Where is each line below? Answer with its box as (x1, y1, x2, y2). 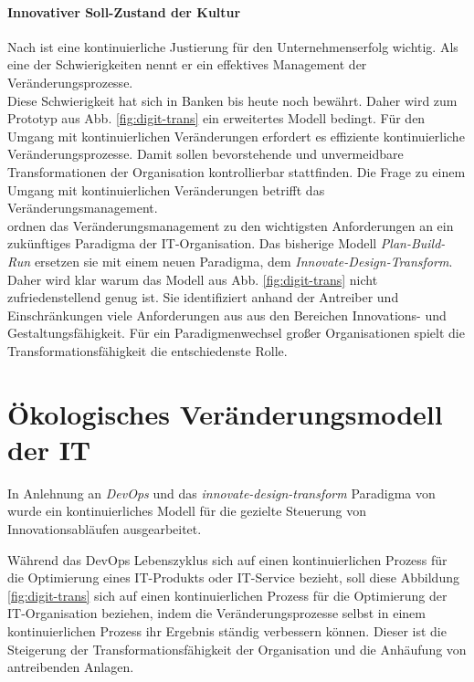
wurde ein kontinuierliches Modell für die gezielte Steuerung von (7, 501, 367, 520)
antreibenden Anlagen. (7, 657, 134, 677)
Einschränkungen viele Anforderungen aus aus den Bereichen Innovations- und (7, 305, 447, 324)
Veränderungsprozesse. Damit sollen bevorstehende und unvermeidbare (7, 144, 404, 163)
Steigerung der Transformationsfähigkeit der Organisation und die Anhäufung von (7, 639, 467, 658)
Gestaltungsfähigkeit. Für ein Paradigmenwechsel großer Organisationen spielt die (7, 323, 465, 342)
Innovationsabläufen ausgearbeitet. (7, 519, 202, 538)
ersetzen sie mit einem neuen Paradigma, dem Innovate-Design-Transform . (34, 251, 453, 270)
